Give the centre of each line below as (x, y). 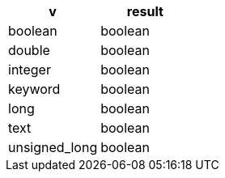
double (29, 50)
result (145, 11)
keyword (34, 89)
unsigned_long (53, 147)
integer (30, 70)
